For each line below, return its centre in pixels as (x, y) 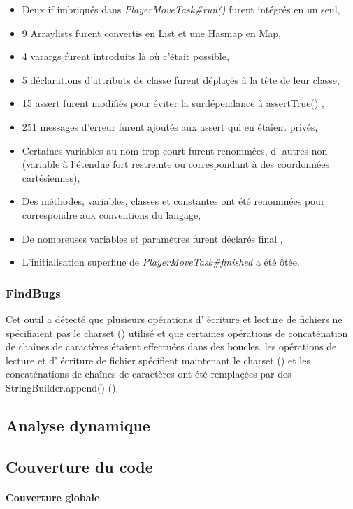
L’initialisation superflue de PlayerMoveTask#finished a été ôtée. (161, 262)
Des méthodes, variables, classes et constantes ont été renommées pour (173, 201)
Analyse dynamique (78, 425)
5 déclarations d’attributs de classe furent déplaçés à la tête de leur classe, (181, 79)
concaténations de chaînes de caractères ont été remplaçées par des (149, 374)
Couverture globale (53, 497)
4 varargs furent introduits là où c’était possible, (125, 56)
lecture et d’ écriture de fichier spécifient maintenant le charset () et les (158, 360)
